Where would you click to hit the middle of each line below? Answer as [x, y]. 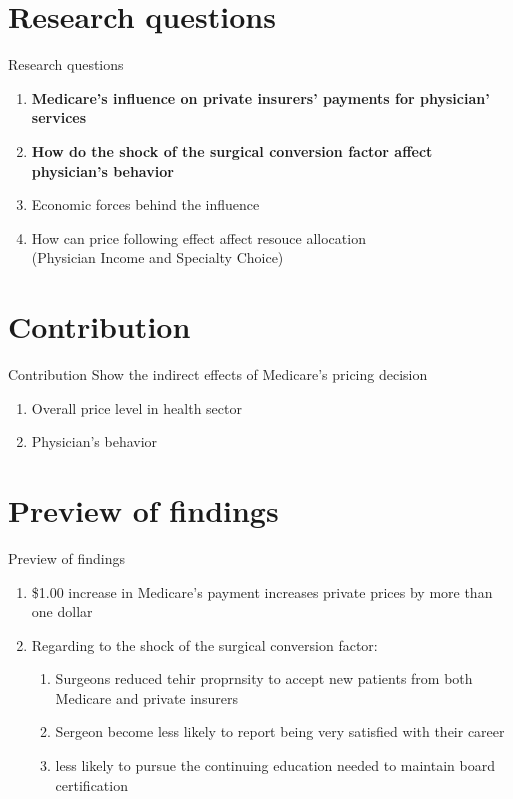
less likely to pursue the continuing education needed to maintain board [275, 765]
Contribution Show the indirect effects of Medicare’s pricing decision [218, 374]
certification [91, 784]
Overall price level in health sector [136, 407]
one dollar [62, 611]
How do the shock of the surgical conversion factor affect [232, 150]
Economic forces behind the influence [145, 204]
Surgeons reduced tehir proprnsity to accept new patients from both [264, 678]
